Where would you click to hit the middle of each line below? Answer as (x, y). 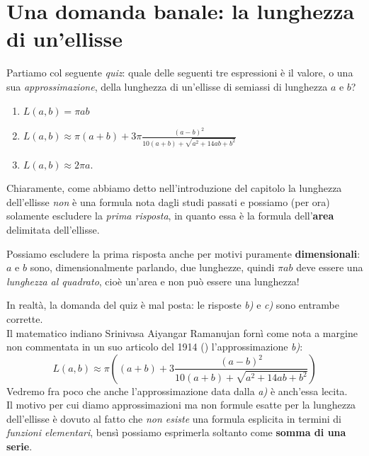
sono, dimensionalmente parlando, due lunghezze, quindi (152, 267)
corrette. (25, 318)
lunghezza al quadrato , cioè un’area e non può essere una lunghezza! (153, 281)
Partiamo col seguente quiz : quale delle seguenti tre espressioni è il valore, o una (180, 73)
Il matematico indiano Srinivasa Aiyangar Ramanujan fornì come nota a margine (182, 332)
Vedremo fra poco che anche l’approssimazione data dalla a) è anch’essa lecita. (177, 391)
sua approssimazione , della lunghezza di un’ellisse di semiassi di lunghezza (167, 86)
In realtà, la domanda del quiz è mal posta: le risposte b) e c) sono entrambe (173, 305)
